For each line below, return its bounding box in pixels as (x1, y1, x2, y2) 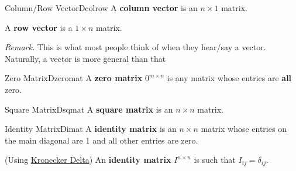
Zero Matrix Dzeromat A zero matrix (5, 72, 143, 84)
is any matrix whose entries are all (167, 72, 292, 84)
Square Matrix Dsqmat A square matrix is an (5, 103, 173, 115)
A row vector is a (5, 21, 73, 33)
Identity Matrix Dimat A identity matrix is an (5, 123, 177, 135)
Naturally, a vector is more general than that (5, 52, 166, 64)
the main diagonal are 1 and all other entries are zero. (5, 134, 198, 146)
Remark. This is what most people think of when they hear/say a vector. (5, 41, 266, 53)
